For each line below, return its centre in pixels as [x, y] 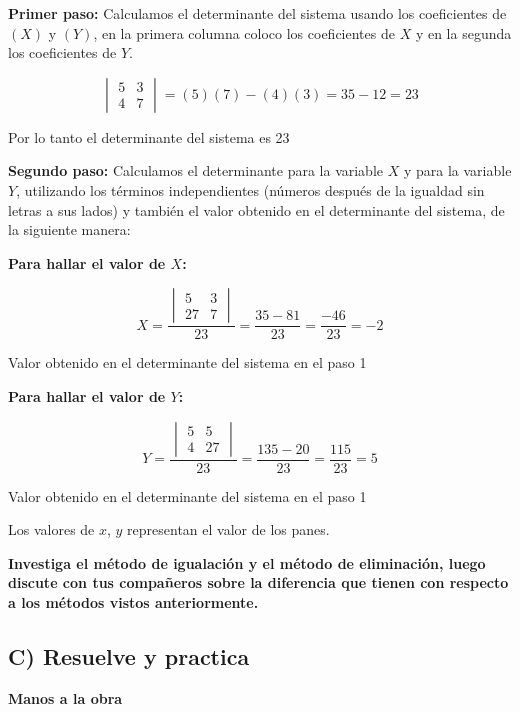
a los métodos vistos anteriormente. [133, 601]
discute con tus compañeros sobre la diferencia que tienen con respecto [258, 582]
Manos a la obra [65, 697]
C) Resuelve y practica [129, 655]
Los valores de [51, 529]
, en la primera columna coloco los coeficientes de [244, 32]
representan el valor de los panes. [228, 529]
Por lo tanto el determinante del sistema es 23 [149, 136]
